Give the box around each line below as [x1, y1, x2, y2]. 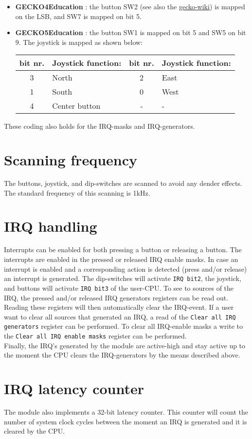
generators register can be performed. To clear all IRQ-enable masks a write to [4, 321, 243, 331]
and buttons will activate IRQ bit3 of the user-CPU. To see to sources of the [4, 282, 234, 293]
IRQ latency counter [4, 379, 144, 399]
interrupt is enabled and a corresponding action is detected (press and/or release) [4, 263, 247, 274]
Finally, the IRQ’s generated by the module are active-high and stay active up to [4, 340, 246, 350]
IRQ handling [4, 216, 97, 236]
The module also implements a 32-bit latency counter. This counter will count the [4, 406, 248, 417]
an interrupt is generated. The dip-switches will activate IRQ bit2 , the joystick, [4, 273, 241, 283]
